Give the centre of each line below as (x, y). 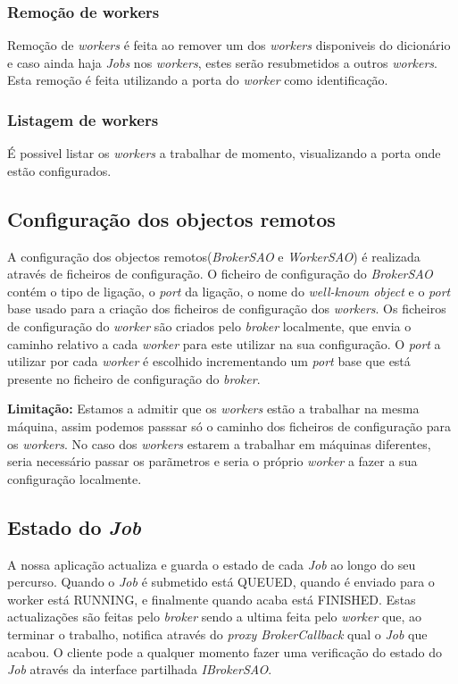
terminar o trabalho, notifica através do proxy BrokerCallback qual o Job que (217, 634)
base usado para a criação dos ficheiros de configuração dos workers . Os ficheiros (227, 309)
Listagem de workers (83, 119)
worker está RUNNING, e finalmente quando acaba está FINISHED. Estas (212, 599)
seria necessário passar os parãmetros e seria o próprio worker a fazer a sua (212, 461)
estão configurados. (59, 170)
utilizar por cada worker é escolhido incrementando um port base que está (209, 361)
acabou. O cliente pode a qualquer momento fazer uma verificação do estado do (225, 651)
